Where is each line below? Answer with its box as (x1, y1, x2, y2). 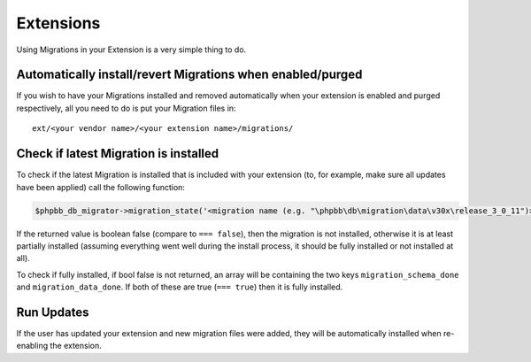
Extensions (16, 13, 101, 33)
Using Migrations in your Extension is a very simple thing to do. (16, 44, 247, 55)
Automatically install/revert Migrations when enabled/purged (16, 67, 363, 82)
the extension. (50, 341, 102, 351)
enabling (16, 341, 49, 351)
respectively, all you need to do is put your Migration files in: (16, 103, 236, 113)
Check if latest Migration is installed (16, 146, 219, 161)
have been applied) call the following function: (16, 181, 186, 192)
